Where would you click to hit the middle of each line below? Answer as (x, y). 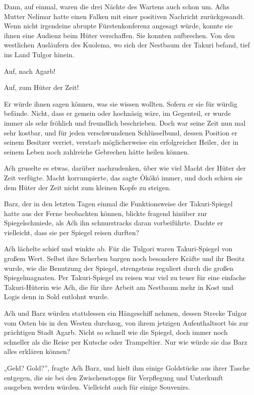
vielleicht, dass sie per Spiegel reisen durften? (72, 232)
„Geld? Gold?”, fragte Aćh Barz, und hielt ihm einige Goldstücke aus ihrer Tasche (127, 368)
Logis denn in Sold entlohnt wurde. (57, 296)
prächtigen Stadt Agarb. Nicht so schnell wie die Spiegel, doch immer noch (116, 332)
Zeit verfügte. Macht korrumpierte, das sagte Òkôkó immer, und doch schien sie (123, 177)
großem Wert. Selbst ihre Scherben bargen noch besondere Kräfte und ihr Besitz (124, 258)
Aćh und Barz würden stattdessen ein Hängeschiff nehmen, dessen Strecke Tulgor (126, 313)
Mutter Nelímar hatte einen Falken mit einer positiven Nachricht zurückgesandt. (125, 16)
